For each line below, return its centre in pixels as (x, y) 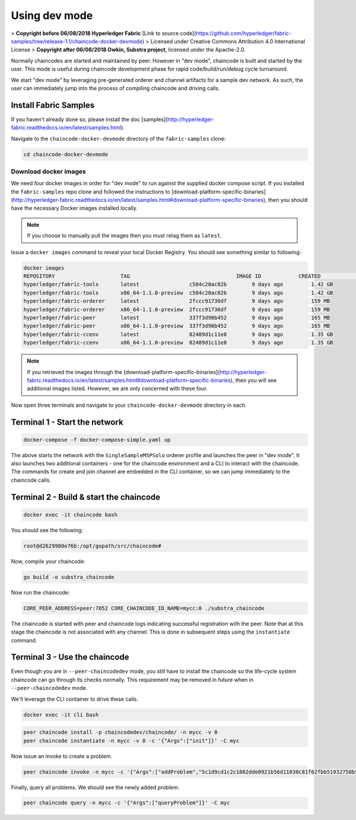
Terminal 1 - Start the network (67, 422)
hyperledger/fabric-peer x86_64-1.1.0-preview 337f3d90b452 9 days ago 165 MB (177, 326)
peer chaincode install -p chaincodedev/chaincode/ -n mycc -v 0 (120, 732)
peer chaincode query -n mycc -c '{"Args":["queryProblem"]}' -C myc (127, 803)
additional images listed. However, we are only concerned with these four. (117, 388)
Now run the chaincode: (40, 592)
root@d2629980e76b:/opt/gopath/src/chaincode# (92, 546)
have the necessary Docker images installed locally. (74, 208)
